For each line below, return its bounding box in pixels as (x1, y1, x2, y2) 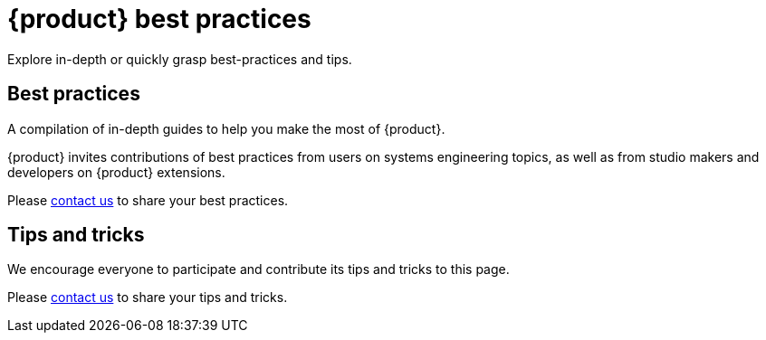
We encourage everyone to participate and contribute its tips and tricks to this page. (7, 261, 510, 278)
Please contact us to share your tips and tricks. (7, 289, 288, 306)
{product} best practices (7, 4, 311, 34)
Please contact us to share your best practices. (7, 192, 289, 208)
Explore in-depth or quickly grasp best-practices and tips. (7, 51, 352, 67)
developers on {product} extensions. (7, 164, 225, 180)
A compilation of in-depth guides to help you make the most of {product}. (7, 120, 445, 137)
